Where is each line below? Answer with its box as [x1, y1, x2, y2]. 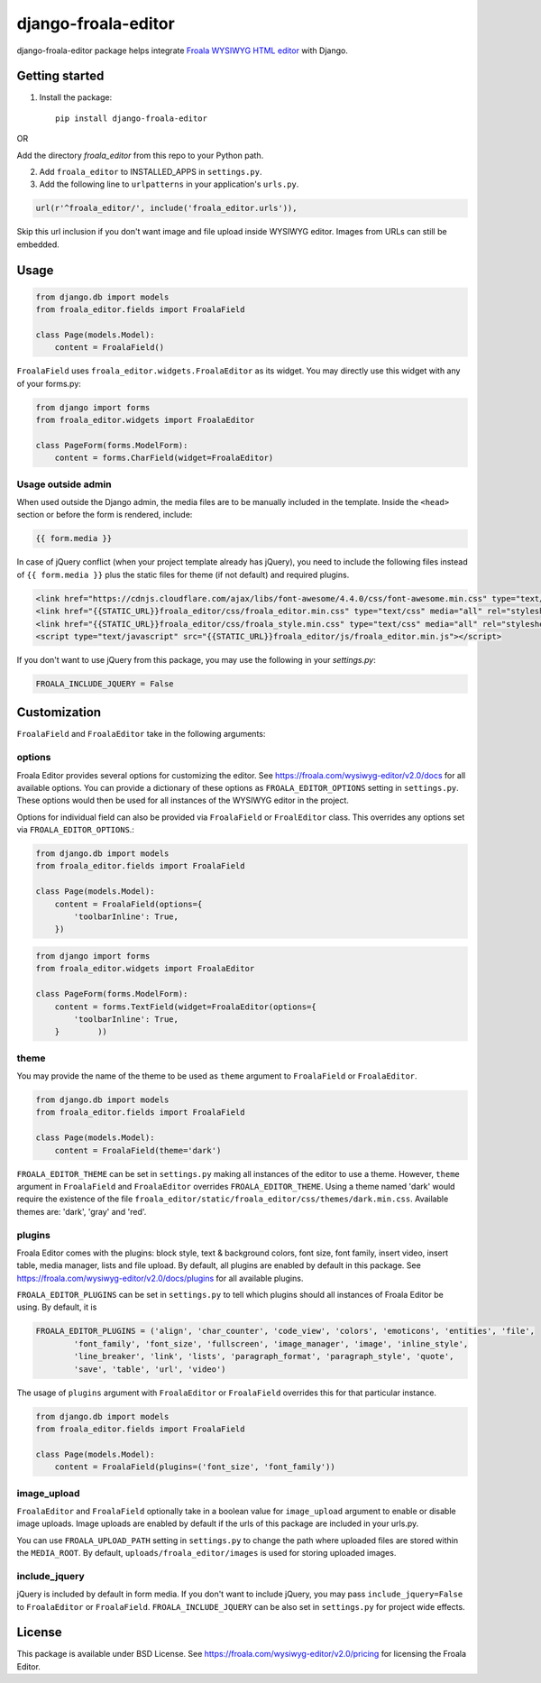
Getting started [16, 69, 105, 84]
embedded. [16, 239, 60, 250]
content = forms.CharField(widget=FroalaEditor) [54, 453, 274, 464]
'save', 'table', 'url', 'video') [73, 1364, 226, 1375]
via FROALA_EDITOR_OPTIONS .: [16, 824, 135, 835]
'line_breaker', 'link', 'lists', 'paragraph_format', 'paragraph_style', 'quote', [73, 1351, 454, 1362]
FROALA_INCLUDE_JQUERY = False [35, 678, 175, 689]
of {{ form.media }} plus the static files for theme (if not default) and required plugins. [16, 569, 350, 580]
